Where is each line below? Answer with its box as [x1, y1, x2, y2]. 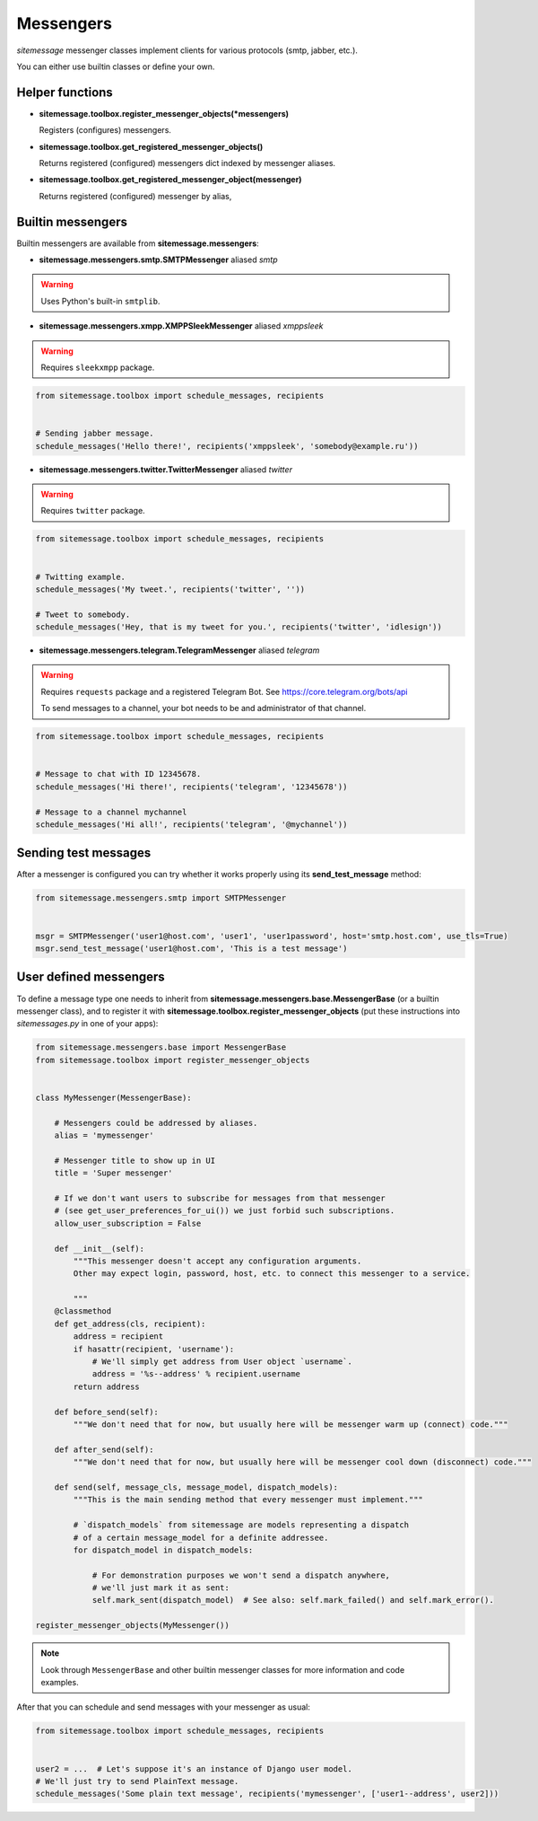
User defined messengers [16, 970, 165, 985]
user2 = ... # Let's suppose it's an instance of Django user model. [35, 1764, 353, 1773]
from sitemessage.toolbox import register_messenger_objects [35, 1055, 310, 1065]
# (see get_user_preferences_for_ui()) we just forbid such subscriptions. [54, 1206, 395, 1216]
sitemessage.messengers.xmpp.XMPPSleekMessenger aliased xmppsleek [39, 321, 324, 331]
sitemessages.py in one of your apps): [16, 1018, 159, 1029]
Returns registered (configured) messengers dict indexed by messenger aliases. [39, 158, 336, 169]
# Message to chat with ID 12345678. [35, 769, 202, 779]
